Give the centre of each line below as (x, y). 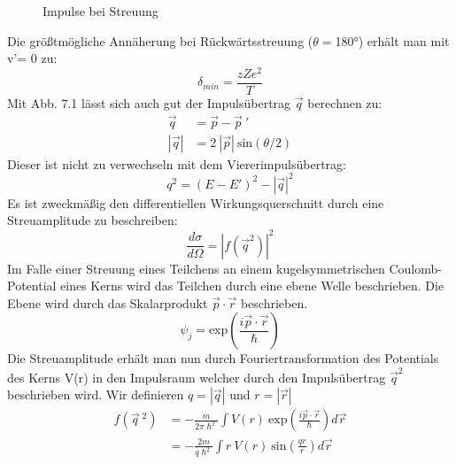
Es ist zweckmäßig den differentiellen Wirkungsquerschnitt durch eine (196, 202)
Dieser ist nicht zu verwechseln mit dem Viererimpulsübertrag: (177, 163)
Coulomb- (415, 268)
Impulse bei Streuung (100, 11)
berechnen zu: (345, 102)
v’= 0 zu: (32, 58)
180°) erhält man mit (392, 40)
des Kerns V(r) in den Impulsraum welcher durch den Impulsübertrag (197, 377)
